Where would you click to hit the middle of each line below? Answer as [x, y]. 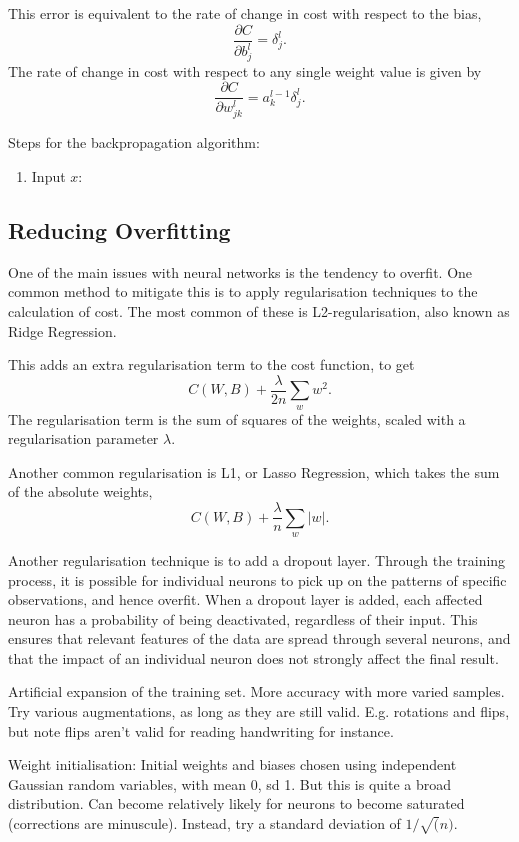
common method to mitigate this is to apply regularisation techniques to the [243, 291]
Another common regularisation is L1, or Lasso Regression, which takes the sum [254, 471]
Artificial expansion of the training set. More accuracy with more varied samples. [256, 691]
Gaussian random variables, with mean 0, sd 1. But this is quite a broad [230, 783]
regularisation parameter [83, 438]
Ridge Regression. [62, 330]
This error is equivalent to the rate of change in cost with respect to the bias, [245, 13]
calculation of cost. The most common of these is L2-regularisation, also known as [259, 311]
